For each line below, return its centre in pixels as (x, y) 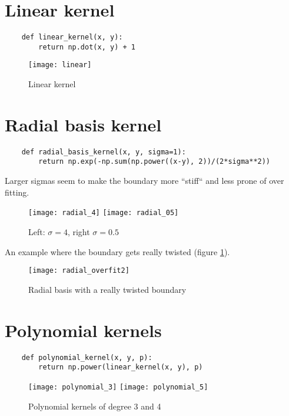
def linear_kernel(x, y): (72, 37)
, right (79, 231)
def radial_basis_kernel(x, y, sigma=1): (104, 152)
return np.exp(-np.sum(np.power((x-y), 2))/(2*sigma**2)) (155, 162)
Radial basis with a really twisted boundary (107, 289)
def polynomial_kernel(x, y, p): (87, 357)
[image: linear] (60, 65)
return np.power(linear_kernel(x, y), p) (121, 367)
